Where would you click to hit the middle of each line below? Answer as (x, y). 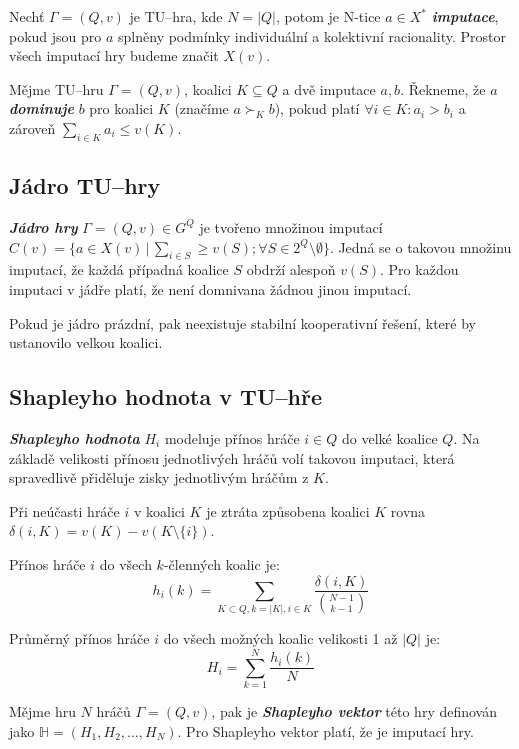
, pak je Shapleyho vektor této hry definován (354, 711)
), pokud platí (317, 108)
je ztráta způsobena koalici (288, 510)
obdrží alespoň (291, 269)
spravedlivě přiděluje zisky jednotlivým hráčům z (159, 477)
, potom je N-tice (328, 16)
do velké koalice (389, 437)
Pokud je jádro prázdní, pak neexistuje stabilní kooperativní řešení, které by (242, 322)
